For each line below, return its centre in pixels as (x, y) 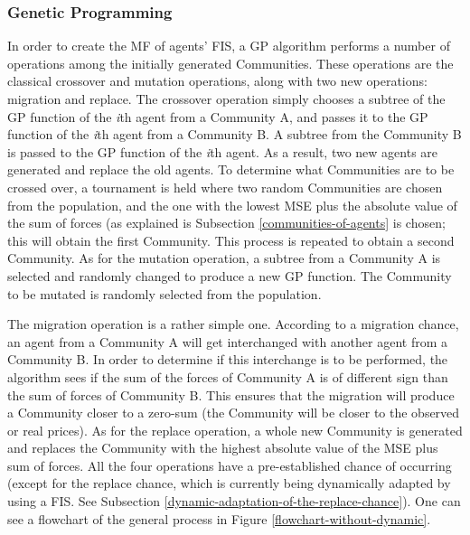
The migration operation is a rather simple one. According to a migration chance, (233, 324)
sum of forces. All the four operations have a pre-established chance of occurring (230, 465)
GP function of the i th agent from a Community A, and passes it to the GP (218, 116)
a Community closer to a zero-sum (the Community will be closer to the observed (234, 413)
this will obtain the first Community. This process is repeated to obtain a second (231, 240)
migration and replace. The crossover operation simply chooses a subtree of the (226, 99)
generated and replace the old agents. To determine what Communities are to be (231, 169)
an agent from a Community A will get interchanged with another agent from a (228, 341)
